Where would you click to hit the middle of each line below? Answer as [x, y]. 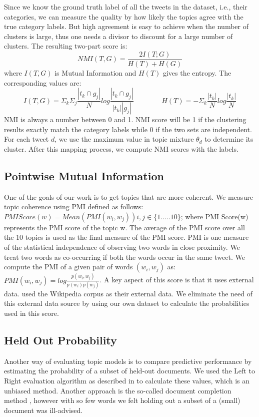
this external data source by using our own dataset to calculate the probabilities [127, 303]
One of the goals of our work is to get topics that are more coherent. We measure [128, 196]
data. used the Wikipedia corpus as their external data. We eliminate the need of [128, 293]
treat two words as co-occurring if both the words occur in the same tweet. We [124, 257]
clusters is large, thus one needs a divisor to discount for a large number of [118, 36]
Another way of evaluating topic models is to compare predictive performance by [128, 361]
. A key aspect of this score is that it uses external [177, 280]
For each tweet [26, 139]
